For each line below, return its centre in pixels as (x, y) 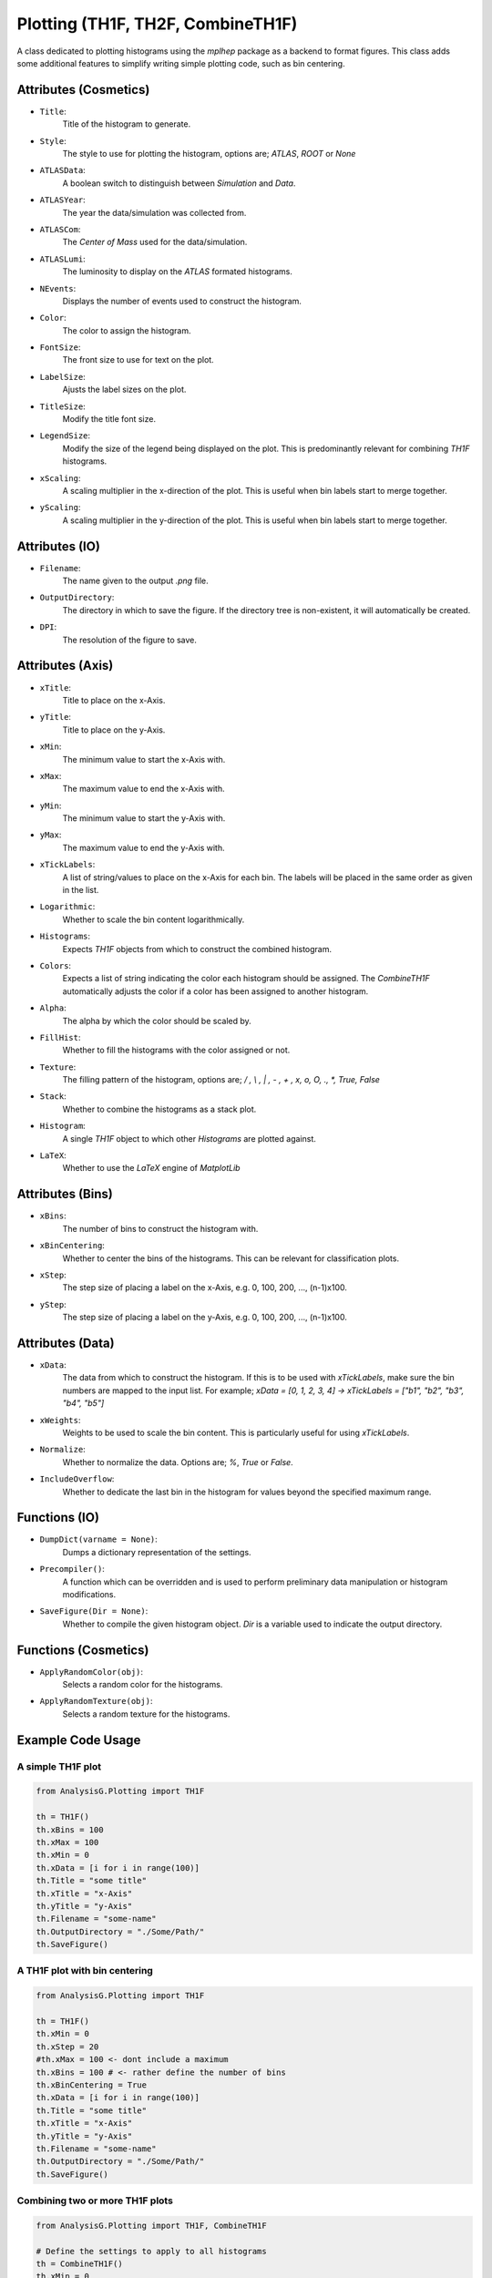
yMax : (51, 835)
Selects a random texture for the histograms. (146, 1714)
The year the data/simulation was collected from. (154, 212)
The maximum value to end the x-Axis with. (143, 789)
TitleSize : (62, 406)
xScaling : (60, 477)
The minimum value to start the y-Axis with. (144, 818)
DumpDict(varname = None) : (99, 1539)
